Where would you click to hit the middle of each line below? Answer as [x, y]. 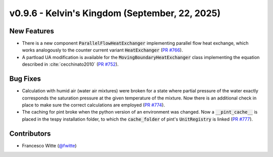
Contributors [30, 134]
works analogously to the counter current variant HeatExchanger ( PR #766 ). [102, 50]
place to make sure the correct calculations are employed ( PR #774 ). [94, 105]
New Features [32, 31]
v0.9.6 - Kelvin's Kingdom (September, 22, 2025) [115, 13]
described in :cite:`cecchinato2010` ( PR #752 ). [70, 64]
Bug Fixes [25, 79]
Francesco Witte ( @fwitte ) [49, 145]
